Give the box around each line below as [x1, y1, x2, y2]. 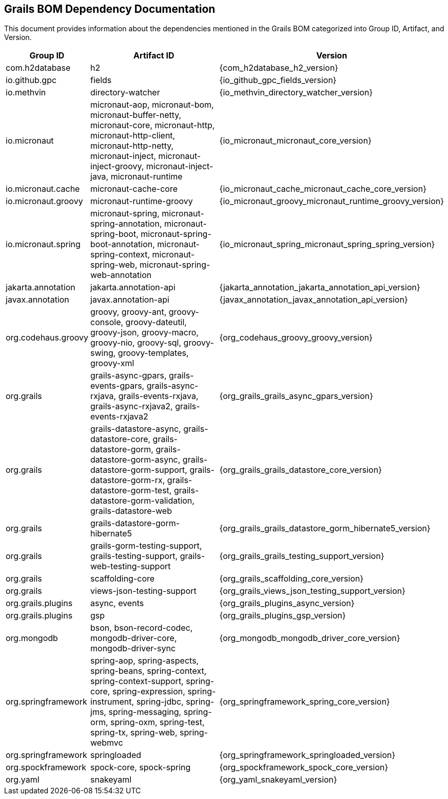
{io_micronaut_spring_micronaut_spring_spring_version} [219, 239, 435, 250]
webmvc [90, 737, 123, 748]
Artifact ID [133, 50, 174, 61]
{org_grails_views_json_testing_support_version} [219, 586, 406, 596]
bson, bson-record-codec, [90, 623, 193, 633]
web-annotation [90, 270, 152, 281]
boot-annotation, [90, 239, 155, 250]
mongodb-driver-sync [90, 643, 176, 654]
